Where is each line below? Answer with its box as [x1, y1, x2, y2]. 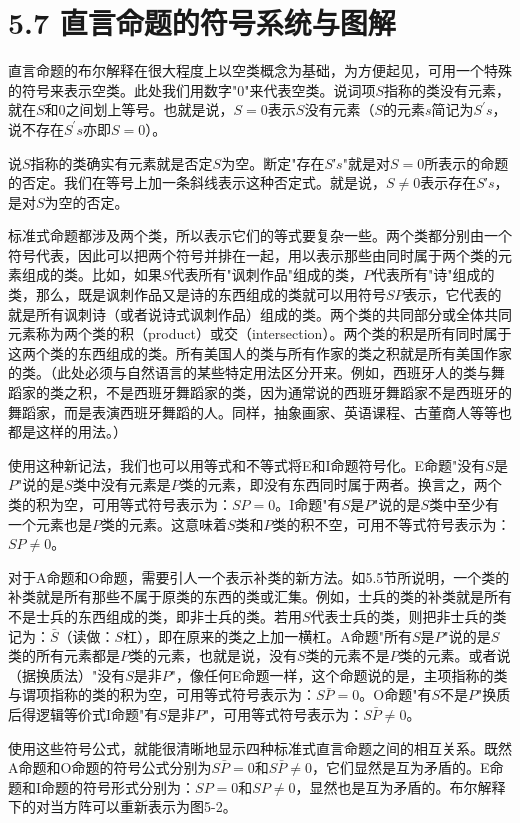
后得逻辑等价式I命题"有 [8, 703, 159, 724]
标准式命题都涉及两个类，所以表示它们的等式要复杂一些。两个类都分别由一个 [8, 225, 512, 246]
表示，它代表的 [403, 284, 502, 305]
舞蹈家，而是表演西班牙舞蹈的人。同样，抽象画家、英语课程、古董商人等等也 [8, 401, 512, 422]
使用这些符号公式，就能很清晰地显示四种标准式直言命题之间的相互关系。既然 [8, 737, 512, 758]
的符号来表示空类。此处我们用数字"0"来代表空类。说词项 [8, 79, 376, 100]
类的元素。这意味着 [101, 513, 227, 534]
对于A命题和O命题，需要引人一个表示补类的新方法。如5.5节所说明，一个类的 [8, 566, 510, 587]
